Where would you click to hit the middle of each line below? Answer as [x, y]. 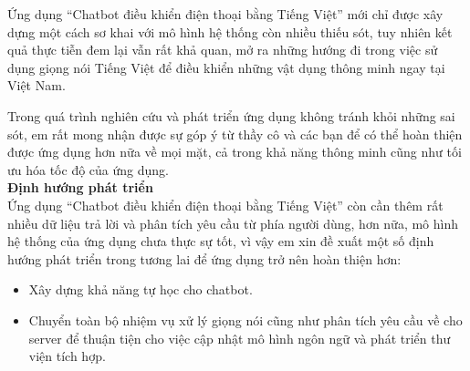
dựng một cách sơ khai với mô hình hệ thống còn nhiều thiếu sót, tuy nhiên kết [230, 31]
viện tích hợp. [67, 356]
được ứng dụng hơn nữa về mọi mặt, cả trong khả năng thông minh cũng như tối [235, 152]
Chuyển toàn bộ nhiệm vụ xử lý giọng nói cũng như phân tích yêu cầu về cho [245, 319]
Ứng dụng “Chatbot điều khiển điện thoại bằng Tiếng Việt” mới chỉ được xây [225, 14]
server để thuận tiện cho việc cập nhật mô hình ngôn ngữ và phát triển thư [240, 338]
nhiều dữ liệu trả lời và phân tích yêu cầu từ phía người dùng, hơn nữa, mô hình [233, 223]
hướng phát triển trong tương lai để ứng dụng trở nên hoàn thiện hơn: [204, 258]
